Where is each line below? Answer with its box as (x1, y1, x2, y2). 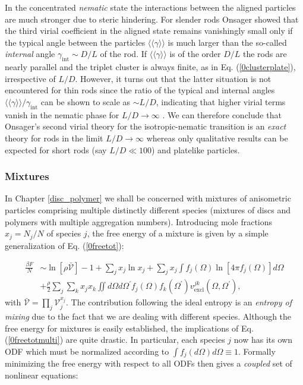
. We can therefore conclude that (162, 108, 282, 121)
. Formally (238, 345, 276, 357)
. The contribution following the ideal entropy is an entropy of (66, 296, 292, 308)
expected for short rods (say (5, 143, 107, 156)
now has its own (233, 333, 292, 346)
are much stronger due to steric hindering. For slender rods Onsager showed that (5, 12, 299, 25)
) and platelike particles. (151, 143, 240, 156)
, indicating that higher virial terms (156, 95, 286, 108)
